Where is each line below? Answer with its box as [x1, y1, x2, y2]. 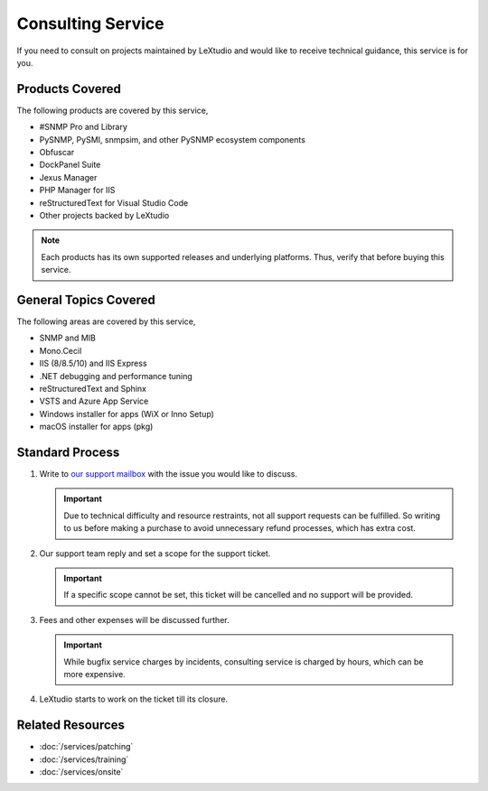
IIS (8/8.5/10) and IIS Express [39, 358, 148, 369]
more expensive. [63, 668, 126, 679]
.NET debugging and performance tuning [39, 370, 193, 381]
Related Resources [16, 718, 126, 733]
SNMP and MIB [39, 332, 97, 343]
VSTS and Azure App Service [39, 395, 149, 406]
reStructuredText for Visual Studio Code [39, 197, 189, 208]
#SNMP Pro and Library [39, 122, 128, 133]
